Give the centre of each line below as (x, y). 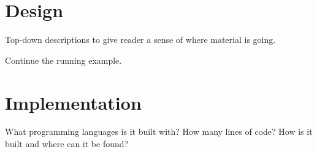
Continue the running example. (63, 60)
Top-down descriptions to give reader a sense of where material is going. (140, 40)
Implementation (73, 102)
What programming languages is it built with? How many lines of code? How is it (159, 131)
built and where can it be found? (67, 144)
